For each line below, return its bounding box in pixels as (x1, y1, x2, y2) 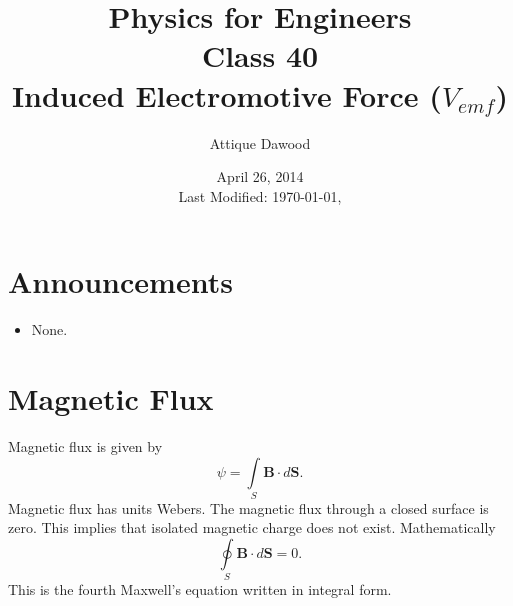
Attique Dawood (209, 132, 311, 153)
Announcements (8, 261, 233, 302)
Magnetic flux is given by (8, 435, 163, 456)
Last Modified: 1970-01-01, (178, 185, 342, 206)
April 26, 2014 (216, 166, 304, 187)
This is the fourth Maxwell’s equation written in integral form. (8, 579, 392, 600)
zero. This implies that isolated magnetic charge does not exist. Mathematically (8, 517, 496, 538)
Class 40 (201, 35, 319, 76)
